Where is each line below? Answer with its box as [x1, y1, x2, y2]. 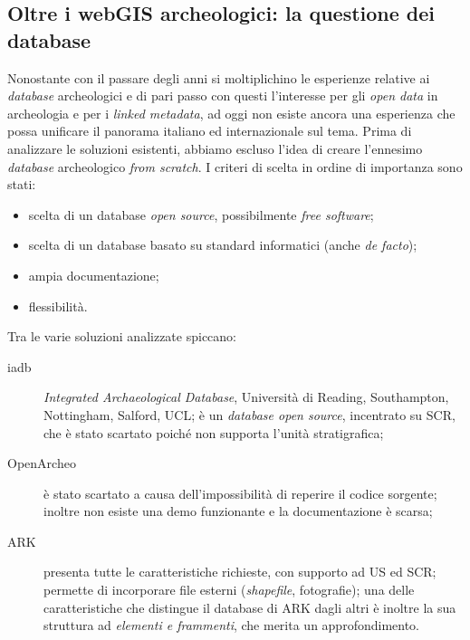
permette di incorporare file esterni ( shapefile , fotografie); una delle [43, 580, 415, 599]
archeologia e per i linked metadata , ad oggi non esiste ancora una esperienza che [7, 103, 456, 122]
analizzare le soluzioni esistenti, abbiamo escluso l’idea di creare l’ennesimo [7, 139, 423, 158]
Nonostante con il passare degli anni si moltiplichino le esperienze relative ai [7, 68, 430, 87]
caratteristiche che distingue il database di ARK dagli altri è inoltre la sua [43, 597, 456, 616]
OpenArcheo [7, 454, 76, 473]
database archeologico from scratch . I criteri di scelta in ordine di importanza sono [7, 157, 463, 176]
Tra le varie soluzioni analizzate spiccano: [7, 327, 236, 346]
